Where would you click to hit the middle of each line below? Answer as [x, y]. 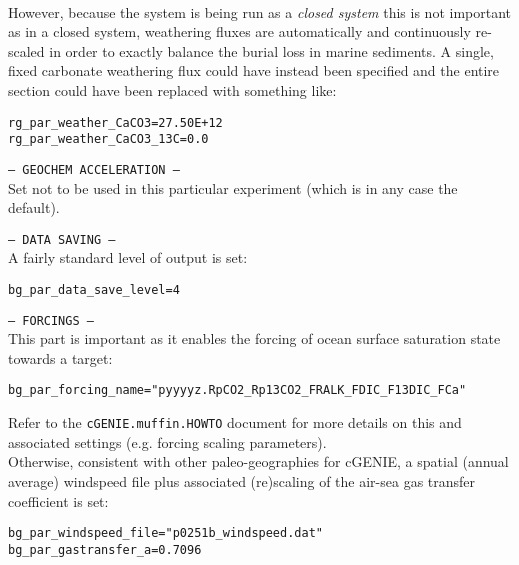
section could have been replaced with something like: [172, 89]
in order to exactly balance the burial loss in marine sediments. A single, [271, 50]
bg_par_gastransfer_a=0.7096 [105, 549]
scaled [26, 50]
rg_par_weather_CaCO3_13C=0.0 [108, 139]
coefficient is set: [58, 500]
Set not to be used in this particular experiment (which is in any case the [233, 187]
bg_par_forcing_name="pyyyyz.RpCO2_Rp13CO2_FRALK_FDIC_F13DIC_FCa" [237, 390]
